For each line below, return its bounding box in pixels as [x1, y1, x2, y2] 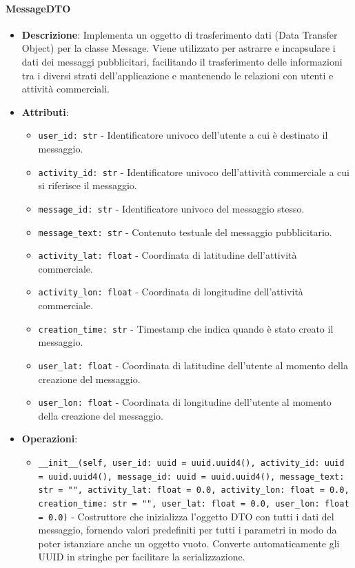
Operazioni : [21, 431, 78, 446]
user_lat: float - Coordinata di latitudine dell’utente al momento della [38, 358, 348, 372]
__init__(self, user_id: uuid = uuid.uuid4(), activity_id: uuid [38, 458, 345, 469]
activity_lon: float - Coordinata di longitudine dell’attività [38, 284, 303, 299]
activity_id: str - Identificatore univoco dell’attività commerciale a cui [38, 164, 349, 179]
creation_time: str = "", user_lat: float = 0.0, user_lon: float [38, 498, 349, 509]
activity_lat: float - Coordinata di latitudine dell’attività [38, 248, 297, 262]
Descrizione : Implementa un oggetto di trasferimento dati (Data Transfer [21, 27, 338, 41]
